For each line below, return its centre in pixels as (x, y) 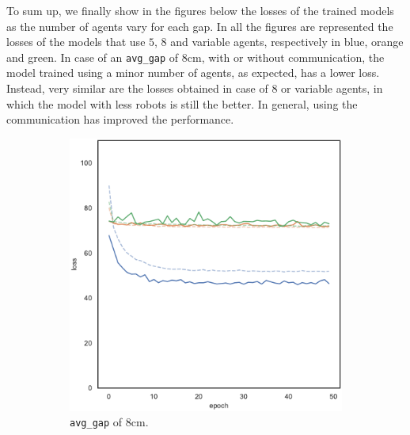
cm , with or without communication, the (286, 57)
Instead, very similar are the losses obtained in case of (137, 88)
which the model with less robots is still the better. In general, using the (182, 103)
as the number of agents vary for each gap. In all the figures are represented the (200, 26)
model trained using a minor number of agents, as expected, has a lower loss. (193, 72)
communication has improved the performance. (120, 119)
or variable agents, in (332, 88)
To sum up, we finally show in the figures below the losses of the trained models (200, 10)
